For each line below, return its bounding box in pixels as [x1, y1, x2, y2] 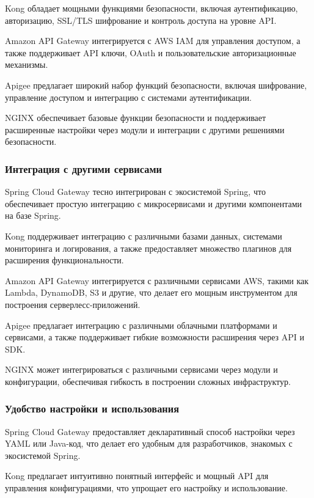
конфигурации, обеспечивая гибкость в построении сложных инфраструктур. [5, 375, 291, 387]
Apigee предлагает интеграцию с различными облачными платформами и [5, 318, 277, 331]
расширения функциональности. [5, 254, 124, 266]
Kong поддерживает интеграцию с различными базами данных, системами [5, 229, 282, 242]
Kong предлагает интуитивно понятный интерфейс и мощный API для [5, 469, 269, 482]
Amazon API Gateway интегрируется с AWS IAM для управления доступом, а [5, 34, 301, 47]
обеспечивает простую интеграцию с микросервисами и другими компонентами [5, 197, 302, 210]
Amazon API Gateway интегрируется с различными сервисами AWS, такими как [5, 274, 309, 287]
